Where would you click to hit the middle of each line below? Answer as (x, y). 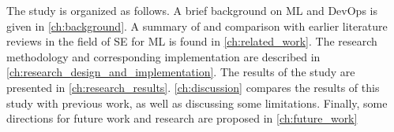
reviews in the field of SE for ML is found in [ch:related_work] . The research (192, 41)
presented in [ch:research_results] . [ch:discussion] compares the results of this (193, 87)
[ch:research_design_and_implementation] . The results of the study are (181, 72)
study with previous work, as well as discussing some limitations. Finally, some (197, 103)
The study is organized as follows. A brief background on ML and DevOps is (192, 10)
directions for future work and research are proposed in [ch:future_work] (182, 118)
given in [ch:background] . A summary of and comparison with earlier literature (197, 26)
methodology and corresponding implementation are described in (163, 56)
